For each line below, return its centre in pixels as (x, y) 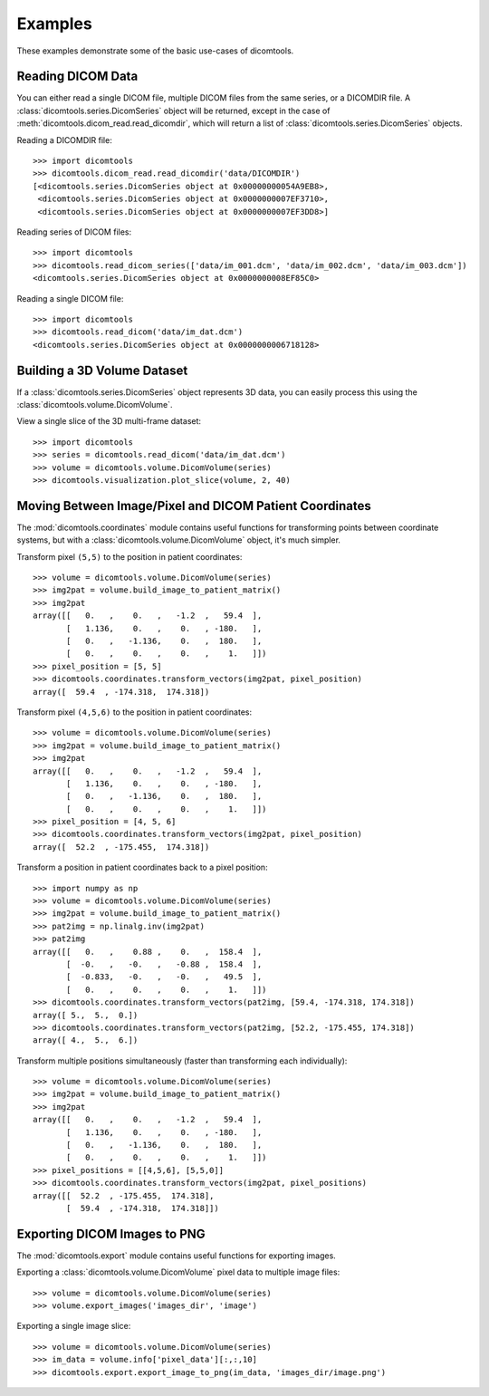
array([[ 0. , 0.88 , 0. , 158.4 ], (148, 952)
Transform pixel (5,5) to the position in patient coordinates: (129, 556)
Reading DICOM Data (77, 77)
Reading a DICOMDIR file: (64, 140)
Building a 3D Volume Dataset (102, 370)
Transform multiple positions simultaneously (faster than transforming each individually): (182, 1061)
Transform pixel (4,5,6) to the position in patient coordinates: (134, 712)
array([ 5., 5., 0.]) (86, 1015)
